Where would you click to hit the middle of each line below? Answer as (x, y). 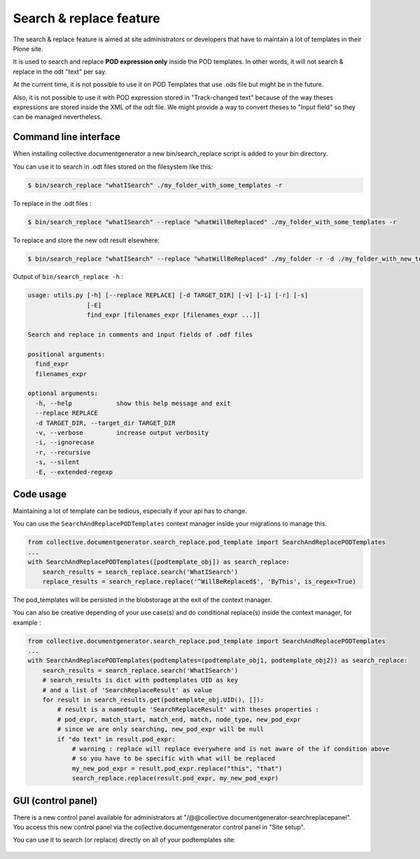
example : (27, 622)
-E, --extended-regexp (74, 472)
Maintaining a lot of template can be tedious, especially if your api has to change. (130, 511)
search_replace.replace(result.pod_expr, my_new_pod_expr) (175, 778)
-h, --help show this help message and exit (133, 403)
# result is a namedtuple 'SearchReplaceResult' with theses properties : (188, 710)
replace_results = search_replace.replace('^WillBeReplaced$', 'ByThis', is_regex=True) (199, 581)
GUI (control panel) (55, 800)
